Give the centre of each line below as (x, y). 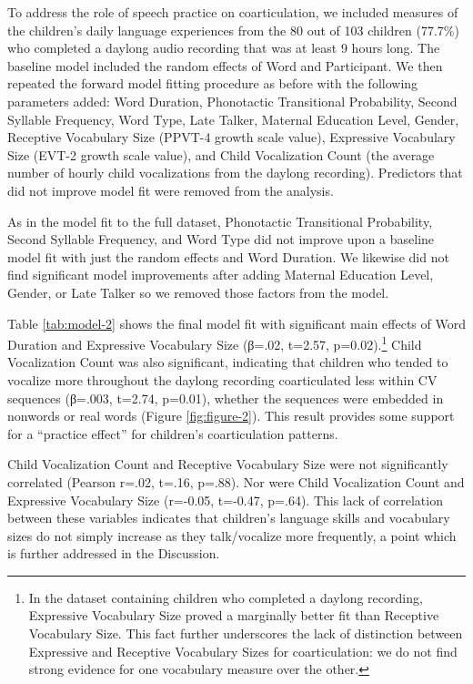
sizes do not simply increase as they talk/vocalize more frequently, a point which (232, 535)
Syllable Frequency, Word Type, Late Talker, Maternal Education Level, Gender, (233, 119)
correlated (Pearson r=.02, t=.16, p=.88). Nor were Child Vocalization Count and (236, 481)
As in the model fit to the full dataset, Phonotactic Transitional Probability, (220, 221)
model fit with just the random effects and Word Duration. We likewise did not (228, 256)
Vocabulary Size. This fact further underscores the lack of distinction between (246, 633)
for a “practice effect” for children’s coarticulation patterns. (173, 433)
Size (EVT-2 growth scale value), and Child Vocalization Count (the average (221, 154)
